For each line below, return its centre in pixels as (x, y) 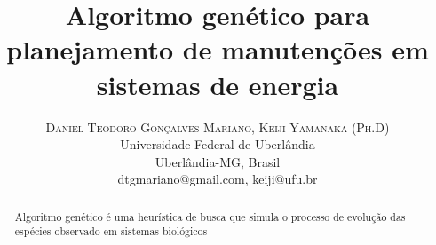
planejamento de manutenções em (218, 49)
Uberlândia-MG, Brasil (218, 161)
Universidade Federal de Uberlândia (218, 144)
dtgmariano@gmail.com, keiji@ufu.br (218, 179)
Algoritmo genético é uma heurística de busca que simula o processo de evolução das (210, 216)
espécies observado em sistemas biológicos (111, 231)
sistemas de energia (218, 84)
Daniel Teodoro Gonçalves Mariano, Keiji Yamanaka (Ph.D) (218, 126)
